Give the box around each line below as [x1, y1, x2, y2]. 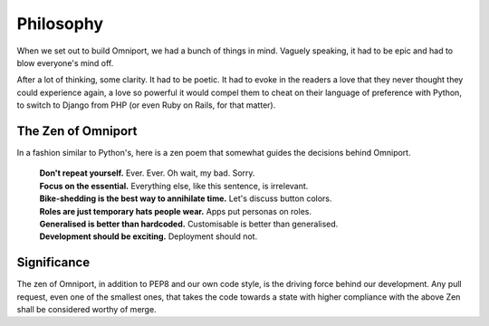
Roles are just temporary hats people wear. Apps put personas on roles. [39, 206, 312, 216]
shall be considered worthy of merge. [16, 304, 158, 315]
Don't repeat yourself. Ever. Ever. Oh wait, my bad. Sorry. [39, 168, 255, 178]
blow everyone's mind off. [16, 57, 114, 68]
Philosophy [16, 14, 104, 34]
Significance [16, 254, 91, 271]
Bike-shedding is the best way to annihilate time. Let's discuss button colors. [39, 193, 332, 204]
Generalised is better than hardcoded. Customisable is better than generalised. [39, 218, 339, 229]
